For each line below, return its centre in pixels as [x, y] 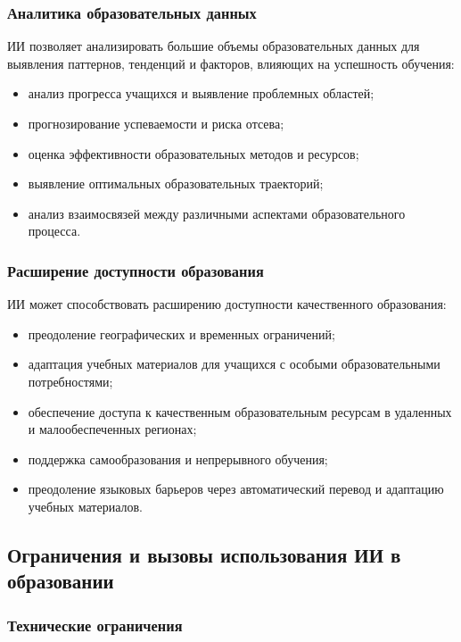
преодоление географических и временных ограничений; [181, 334]
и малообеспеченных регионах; [112, 429]
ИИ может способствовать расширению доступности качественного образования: [227, 304]
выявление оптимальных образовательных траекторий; [176, 183]
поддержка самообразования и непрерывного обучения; [178, 459]
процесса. [54, 231]
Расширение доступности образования [136, 270]
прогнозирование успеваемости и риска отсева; [156, 123]
